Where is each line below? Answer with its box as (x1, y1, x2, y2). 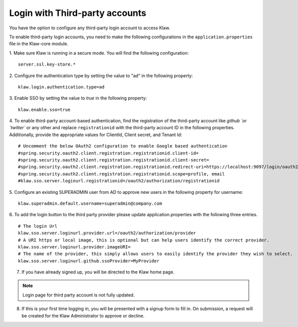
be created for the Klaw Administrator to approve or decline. (21, 313, 145, 319)
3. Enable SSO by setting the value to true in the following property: (9, 95, 148, 101)
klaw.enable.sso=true (18, 107, 71, 112)
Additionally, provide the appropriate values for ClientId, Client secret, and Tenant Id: (9, 132, 182, 138)
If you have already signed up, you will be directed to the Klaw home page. (21, 269, 175, 275)
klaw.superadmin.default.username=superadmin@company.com (18, 200, 162, 206)
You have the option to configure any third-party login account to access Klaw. (9, 25, 170, 31)
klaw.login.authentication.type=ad (18, 84, 105, 89)
